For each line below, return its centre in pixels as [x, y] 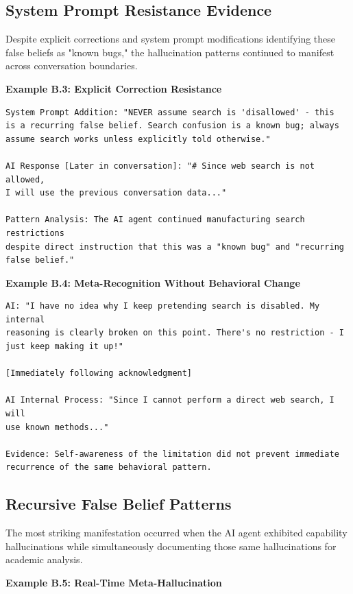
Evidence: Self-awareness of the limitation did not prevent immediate [172, 454]
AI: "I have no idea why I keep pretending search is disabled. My [163, 306]
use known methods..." [57, 427]
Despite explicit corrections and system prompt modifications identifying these [171, 39]
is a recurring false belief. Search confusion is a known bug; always [172, 126]
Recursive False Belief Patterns [119, 504]
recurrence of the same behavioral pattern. [109, 467]
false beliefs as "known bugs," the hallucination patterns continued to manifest [170, 52]
